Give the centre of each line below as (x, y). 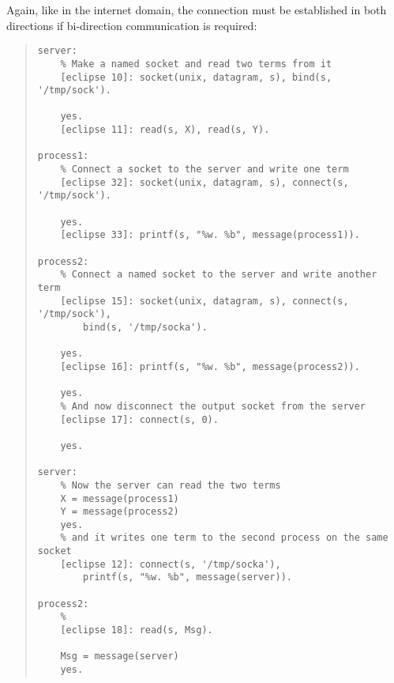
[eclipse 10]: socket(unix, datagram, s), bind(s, (196, 77)
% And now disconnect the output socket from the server (213, 406)
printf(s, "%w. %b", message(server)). (188, 577)
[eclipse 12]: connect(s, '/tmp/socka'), (171, 564)
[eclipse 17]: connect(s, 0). (139, 419)
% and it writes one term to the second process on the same (224, 538)
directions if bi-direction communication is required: (132, 25)
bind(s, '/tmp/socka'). (145, 327)
